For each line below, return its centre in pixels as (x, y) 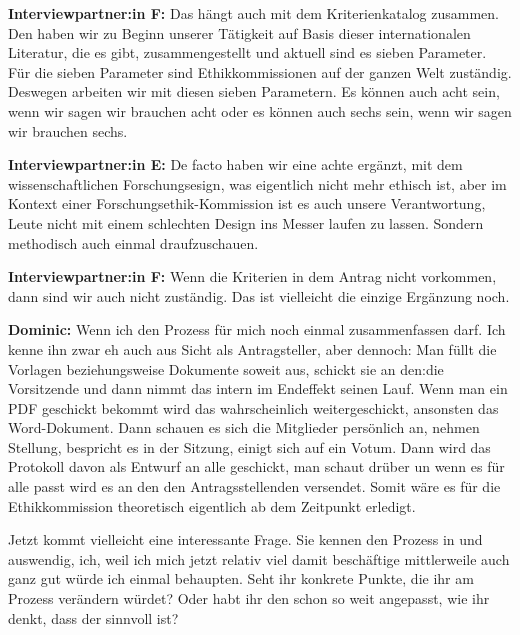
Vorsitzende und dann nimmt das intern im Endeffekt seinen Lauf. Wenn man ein (258, 388)
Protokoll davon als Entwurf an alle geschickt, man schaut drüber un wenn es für (256, 466)
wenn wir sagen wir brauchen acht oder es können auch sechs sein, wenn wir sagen (260, 110)
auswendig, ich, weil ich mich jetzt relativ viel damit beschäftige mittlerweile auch (259, 558)
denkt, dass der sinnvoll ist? (93, 617)
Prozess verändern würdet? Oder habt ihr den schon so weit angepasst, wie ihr (249, 598)
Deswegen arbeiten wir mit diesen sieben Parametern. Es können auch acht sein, (254, 91)
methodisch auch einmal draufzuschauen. (133, 242)
